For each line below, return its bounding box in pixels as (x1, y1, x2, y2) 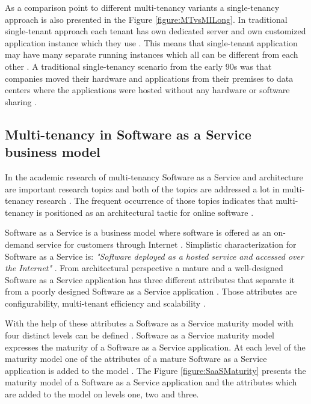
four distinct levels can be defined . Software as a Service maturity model (5, 329, 274, 341)
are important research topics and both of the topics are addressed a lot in (5, 182, 280, 195)
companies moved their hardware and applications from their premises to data (5, 72, 294, 84)
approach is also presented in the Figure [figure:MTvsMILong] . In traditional (5, 13, 288, 25)
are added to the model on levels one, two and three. (5, 388, 199, 400)
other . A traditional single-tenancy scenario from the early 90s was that (5, 60, 272, 72)
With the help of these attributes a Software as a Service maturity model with (5, 317, 294, 329)
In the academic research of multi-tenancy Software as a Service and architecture (5, 170, 303, 183)
